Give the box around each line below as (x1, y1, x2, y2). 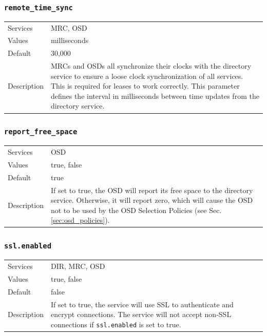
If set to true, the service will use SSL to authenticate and (50, 299, 234, 309)
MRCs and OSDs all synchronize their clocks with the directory (50, 60, 252, 71)
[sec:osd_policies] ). (50, 215, 110, 225)
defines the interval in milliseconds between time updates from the (50, 90, 259, 101)
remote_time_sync (4, 3, 73, 12)
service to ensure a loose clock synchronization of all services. (50, 70, 243, 81)
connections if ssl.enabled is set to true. (50, 319, 181, 329)
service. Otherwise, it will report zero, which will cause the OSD (50, 195, 253, 205)
